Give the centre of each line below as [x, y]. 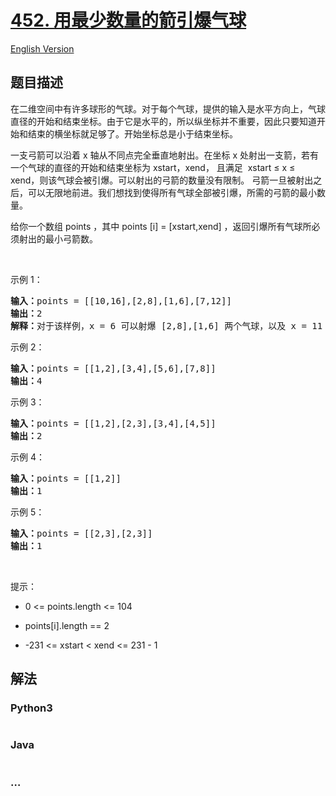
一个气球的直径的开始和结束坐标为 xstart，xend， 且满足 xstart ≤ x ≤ [153, 167]
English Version [42, 48]
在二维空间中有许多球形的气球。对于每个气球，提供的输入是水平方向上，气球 [168, 108]
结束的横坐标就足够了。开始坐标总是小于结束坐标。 [132, 133]
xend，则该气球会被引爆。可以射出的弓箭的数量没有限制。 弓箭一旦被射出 [162, 180]
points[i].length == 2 [67, 625]
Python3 [31, 708]
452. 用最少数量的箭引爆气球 [128, 20]
